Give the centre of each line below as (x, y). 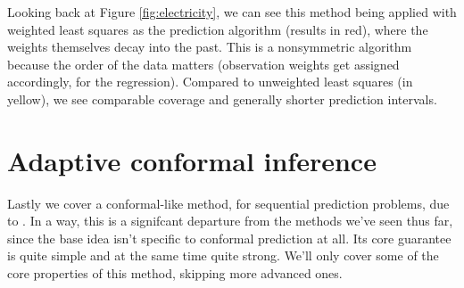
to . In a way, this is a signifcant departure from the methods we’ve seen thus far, (230, 221)
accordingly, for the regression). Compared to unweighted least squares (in (210, 82)
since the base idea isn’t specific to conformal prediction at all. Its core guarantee (229, 238)
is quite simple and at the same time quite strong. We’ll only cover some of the (223, 255)
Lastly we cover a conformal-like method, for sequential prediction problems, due (228, 203)
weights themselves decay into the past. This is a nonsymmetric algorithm (210, 47)
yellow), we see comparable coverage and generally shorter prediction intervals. (222, 99)
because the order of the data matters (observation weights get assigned (203, 64)
